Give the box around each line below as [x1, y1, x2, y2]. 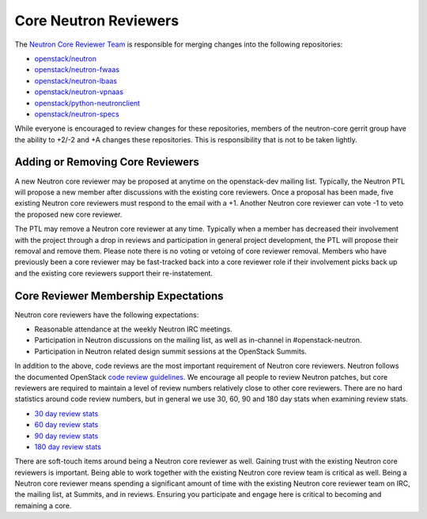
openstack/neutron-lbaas [34, 76, 118, 85]
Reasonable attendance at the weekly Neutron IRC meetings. [34, 324, 232, 334]
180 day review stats [34, 441, 102, 451]
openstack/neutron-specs [34, 109, 119, 119]
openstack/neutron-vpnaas [34, 87, 124, 97]
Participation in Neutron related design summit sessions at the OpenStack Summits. [34, 347, 308, 356]
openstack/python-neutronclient [34, 98, 141, 108]
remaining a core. [14, 501, 72, 510]
